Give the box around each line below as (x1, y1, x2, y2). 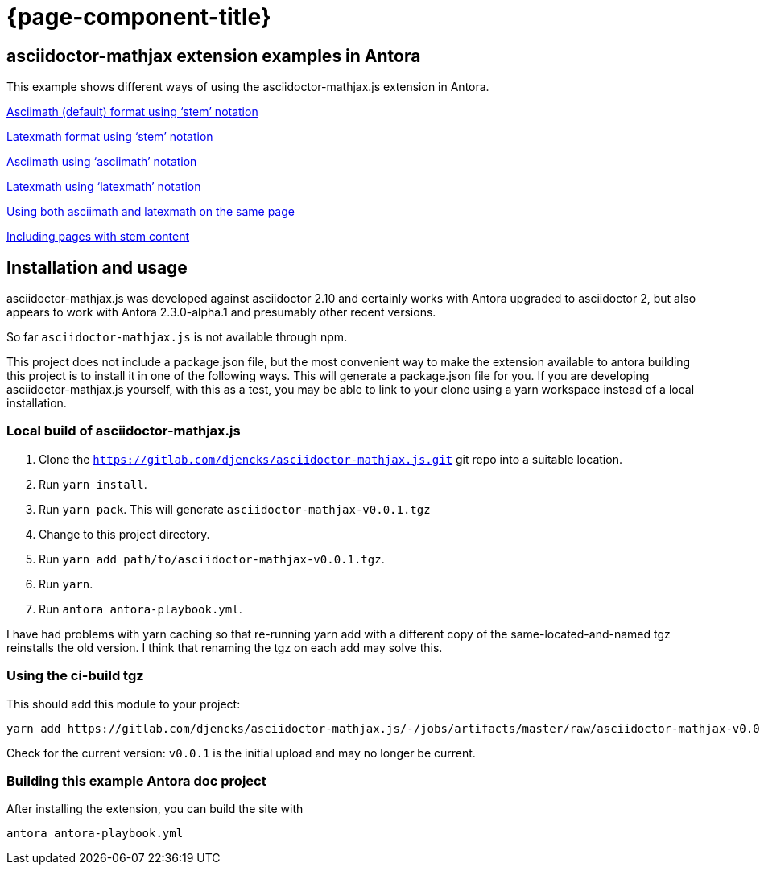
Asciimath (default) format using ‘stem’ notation (6, 105, 258, 119)
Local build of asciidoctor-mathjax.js (6, 423, 241, 440)
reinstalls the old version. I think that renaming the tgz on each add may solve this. (6, 640, 443, 654)
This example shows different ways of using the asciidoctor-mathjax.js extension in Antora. (6, 80, 489, 94)
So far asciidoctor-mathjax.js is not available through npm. (6, 330, 348, 345)
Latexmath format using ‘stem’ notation (6, 130, 213, 144)
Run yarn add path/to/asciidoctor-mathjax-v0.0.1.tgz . (39, 551, 385, 566)
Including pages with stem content (6, 229, 190, 244)
